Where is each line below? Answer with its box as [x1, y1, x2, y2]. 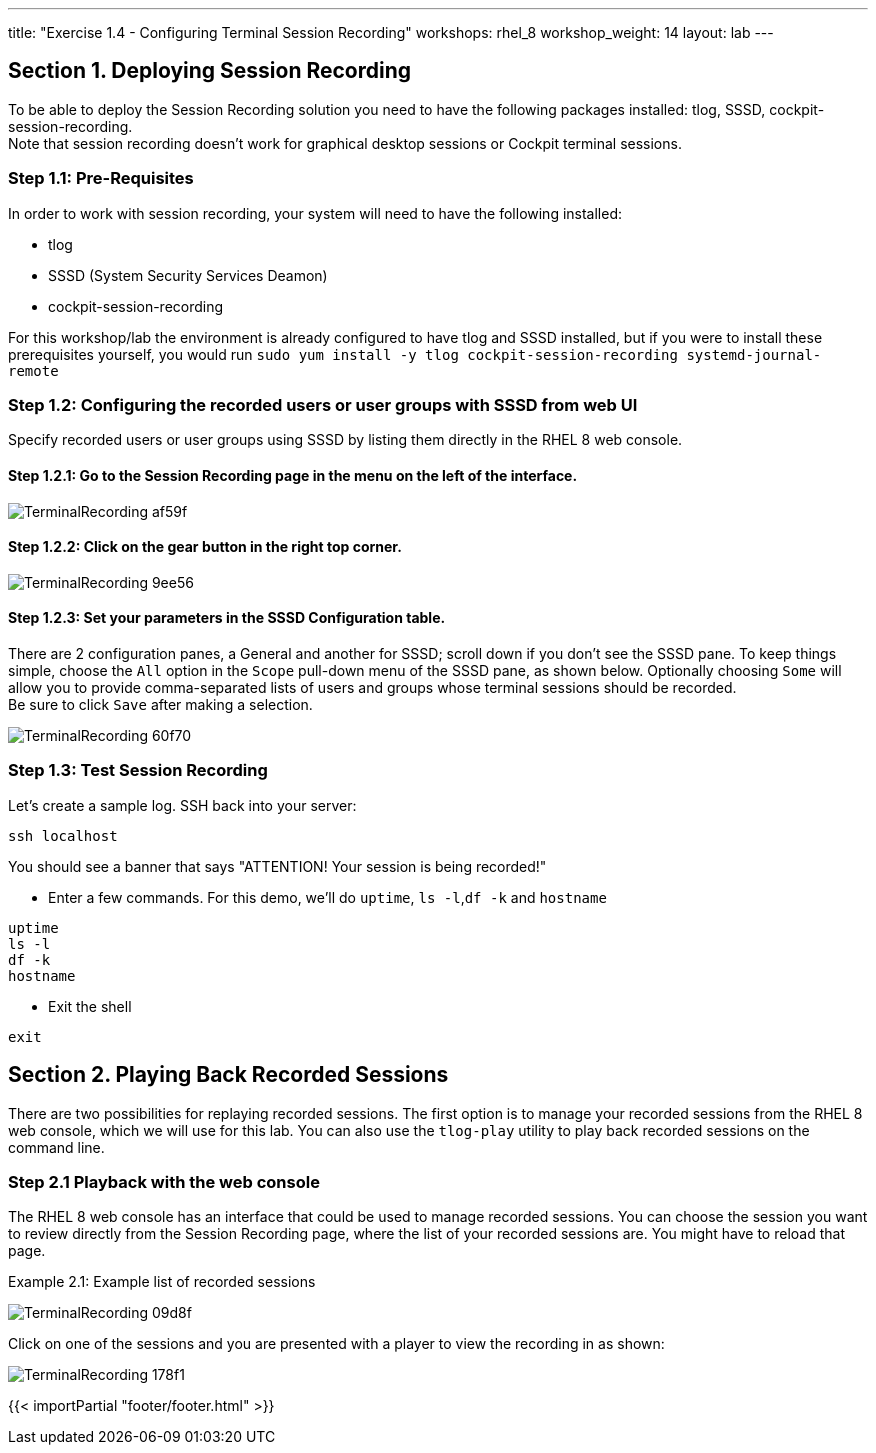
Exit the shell [48, 997, 132, 1015]
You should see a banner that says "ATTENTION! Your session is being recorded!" [8, 857, 547, 875]
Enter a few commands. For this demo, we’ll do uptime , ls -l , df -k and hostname [48, 888, 607, 906]
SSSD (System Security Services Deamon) [48, 266, 328, 284]
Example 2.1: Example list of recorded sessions [8, 1273, 316, 1291]
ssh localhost [8, 827, 118, 844]
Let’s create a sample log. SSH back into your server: [8, 796, 357, 814]
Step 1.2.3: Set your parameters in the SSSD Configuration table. [8, 609, 446, 627]
